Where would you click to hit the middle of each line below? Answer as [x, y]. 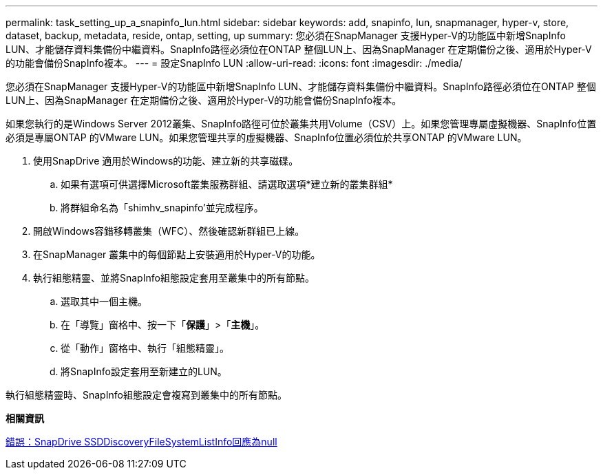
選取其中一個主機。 [104, 301]
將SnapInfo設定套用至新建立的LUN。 [144, 371]
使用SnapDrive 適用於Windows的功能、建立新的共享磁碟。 [166, 161]
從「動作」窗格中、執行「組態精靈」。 [145, 348]
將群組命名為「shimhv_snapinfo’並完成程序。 [162, 208]
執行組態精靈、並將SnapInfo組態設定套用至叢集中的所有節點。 [174, 278]
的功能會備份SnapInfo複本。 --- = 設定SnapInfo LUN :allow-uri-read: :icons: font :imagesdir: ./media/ [234, 63]
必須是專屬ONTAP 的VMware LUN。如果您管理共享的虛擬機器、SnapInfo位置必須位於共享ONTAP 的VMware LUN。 [266, 137]
